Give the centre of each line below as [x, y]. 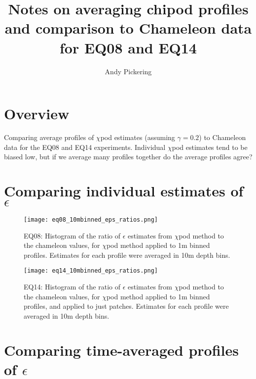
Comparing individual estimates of [124, 190]
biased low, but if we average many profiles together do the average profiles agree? [128, 157]
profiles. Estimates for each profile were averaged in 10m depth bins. [127, 255]
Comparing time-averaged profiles [121, 350]
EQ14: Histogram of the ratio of [72, 287]
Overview [37, 114]
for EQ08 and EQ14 [128, 47]
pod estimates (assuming [138, 137]
